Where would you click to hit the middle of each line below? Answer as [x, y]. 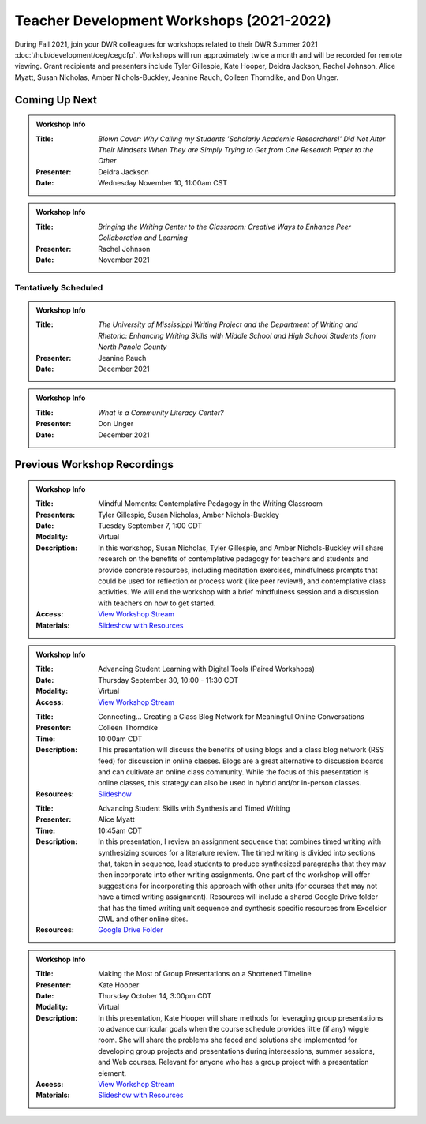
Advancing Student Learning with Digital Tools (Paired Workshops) [206, 669]
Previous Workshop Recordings [94, 465]
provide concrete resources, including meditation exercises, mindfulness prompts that [238, 570]
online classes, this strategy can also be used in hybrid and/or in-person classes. [230, 783]
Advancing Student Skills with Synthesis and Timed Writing [194, 808]
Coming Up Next [56, 100]
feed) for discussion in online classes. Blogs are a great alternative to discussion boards [241, 761]
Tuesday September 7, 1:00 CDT [150, 526]
